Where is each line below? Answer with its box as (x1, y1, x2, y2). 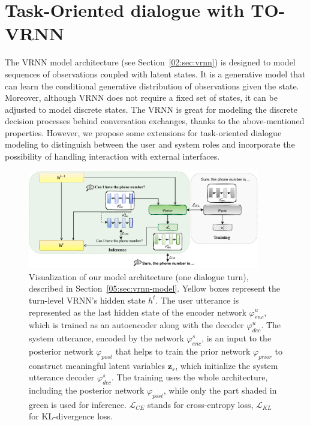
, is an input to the (201, 332, 272, 344)
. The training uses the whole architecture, (111, 371, 268, 383)
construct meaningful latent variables (29, 359, 165, 371)
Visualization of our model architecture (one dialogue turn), (29, 270, 249, 283)
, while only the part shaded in (163, 384, 277, 397)
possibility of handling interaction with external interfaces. (5, 150, 220, 163)
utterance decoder (29, 371, 95, 383)
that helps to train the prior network (115, 344, 251, 357)
